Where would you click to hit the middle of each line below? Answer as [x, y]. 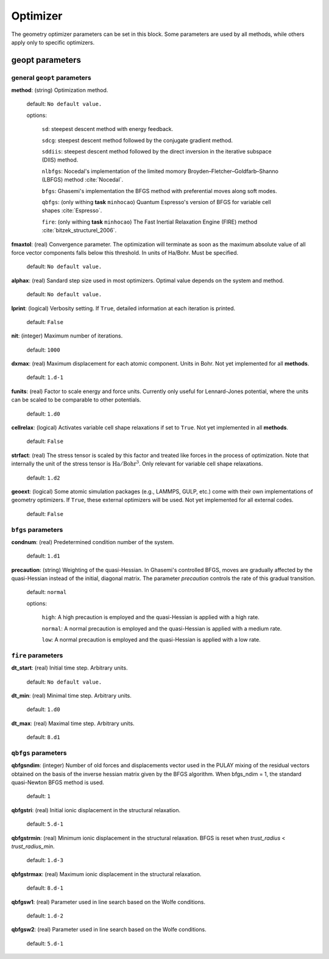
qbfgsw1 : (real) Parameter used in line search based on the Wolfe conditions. [108, 902]
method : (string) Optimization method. [60, 90]
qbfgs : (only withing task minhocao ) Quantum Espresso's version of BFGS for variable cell [156, 202]
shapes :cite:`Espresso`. [72, 211]
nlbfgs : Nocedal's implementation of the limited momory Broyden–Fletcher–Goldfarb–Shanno [160, 171]
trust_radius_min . [33, 846]
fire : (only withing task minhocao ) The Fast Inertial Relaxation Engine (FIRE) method [150, 222]
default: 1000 [43, 350]
